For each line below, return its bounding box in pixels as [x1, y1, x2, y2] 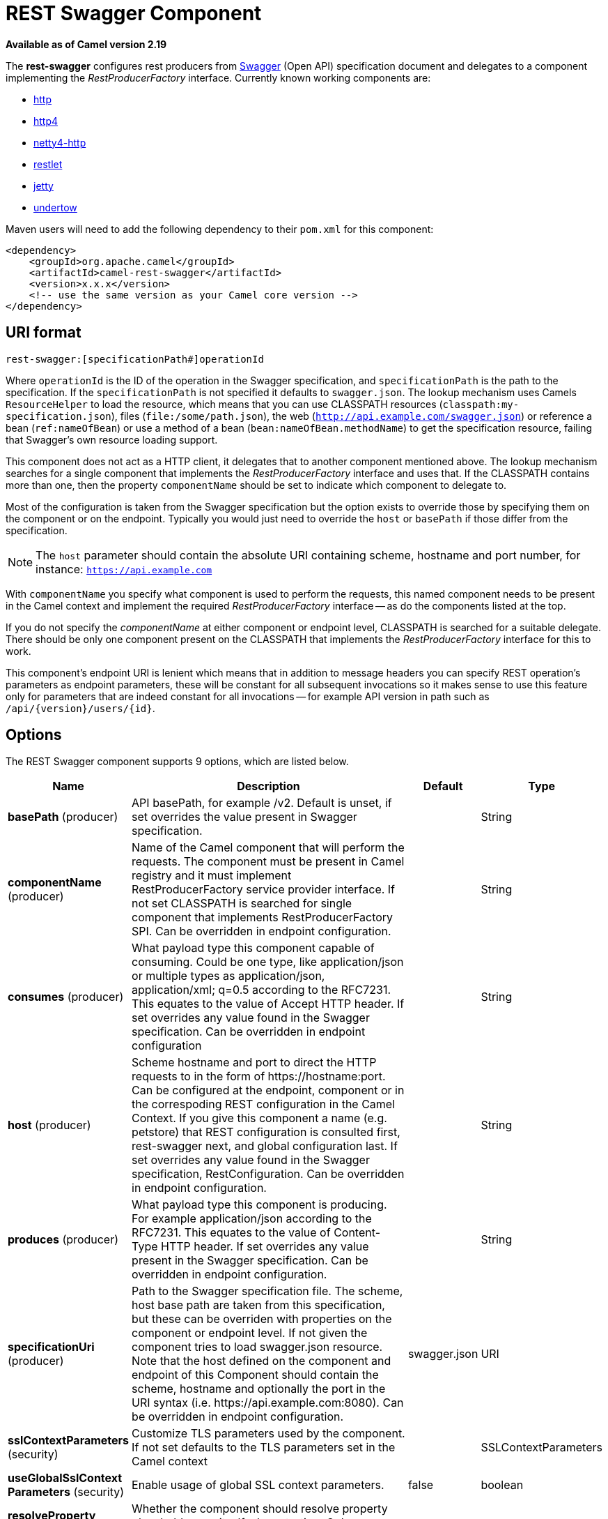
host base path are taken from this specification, [132, 1298, 385, 1313]
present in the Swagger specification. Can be [132, 1253, 368, 1268]
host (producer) [8, 1118, 91, 1133]
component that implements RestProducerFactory [132, 910, 393, 925]
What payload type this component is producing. [132, 1197, 387, 1212]
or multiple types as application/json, [132, 969, 325, 983]
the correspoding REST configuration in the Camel [132, 1097, 396, 1112]
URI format [6, 324, 81, 342]
